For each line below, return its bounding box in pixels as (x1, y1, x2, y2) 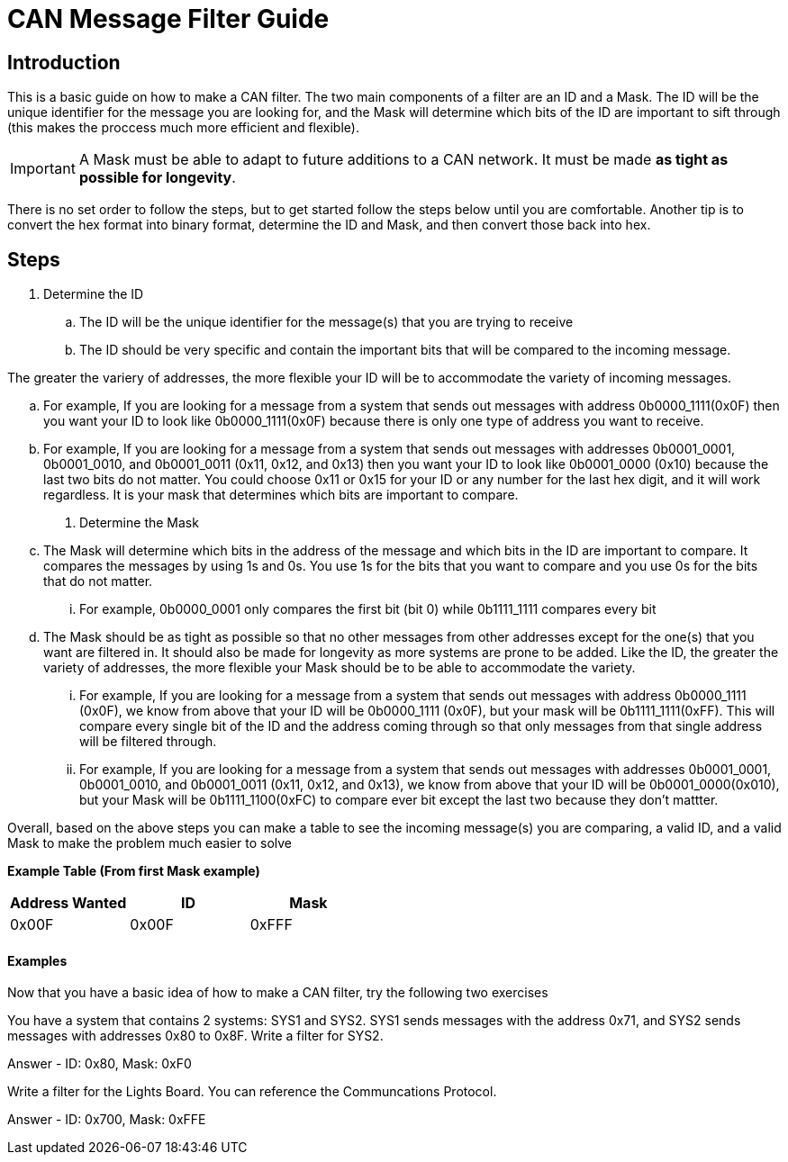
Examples (7, 952, 68, 968)
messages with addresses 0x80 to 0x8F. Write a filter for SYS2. (7, 1028, 384, 1044)
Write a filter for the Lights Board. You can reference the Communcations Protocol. (7, 1084, 497, 1100)
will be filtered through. (79, 734, 217, 750)
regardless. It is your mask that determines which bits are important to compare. (43, 487, 519, 503)
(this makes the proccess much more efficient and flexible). (7, 120, 359, 136)
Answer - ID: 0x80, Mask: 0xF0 (7, 1056, 192, 1072)
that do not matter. (43, 573, 153, 590)
